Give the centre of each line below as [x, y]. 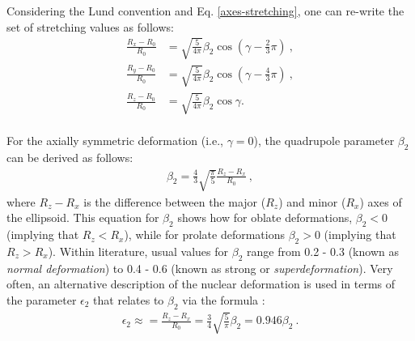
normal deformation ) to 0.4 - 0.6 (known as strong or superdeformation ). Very [200, 268]
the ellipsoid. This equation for [83, 217]
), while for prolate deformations [204, 234]
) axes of [381, 201]
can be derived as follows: [70, 158]
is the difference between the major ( [175, 201]
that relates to [129, 299]
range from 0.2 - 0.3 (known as [322, 251]
